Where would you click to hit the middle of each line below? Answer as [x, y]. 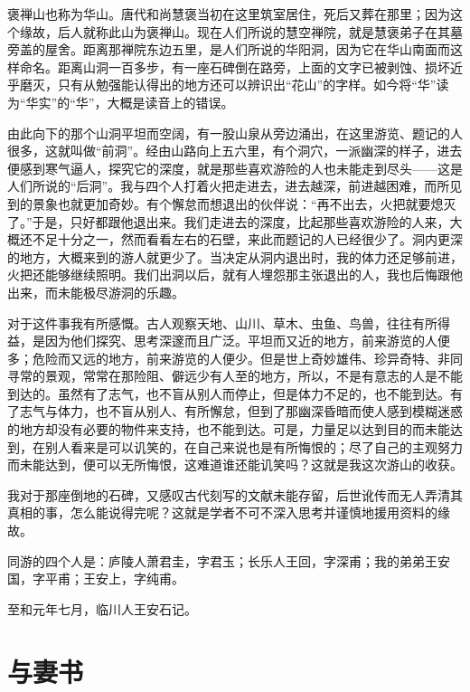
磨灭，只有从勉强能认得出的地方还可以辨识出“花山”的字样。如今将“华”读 [234, 85]
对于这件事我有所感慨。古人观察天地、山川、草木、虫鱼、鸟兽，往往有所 [222, 322]
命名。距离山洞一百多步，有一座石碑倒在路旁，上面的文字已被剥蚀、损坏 [235, 66]
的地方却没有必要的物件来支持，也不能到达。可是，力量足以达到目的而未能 [229, 429]
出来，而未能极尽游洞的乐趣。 [96, 292]
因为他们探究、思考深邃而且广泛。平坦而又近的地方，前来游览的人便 [247, 341]
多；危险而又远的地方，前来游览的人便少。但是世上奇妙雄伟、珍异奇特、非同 [235, 358]
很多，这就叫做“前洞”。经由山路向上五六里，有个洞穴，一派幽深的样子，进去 [235, 151]
